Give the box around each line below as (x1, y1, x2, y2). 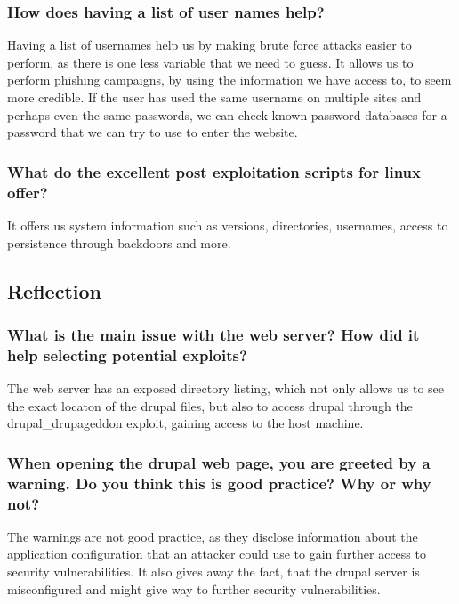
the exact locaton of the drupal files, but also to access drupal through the (7, 396, 413, 415)
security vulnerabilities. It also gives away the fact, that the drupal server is (7, 562, 420, 581)
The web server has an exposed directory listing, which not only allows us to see (7, 379, 445, 398)
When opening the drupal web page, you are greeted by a (7, 451, 431, 473)
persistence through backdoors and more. (7, 233, 231, 252)
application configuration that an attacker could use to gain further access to (7, 544, 426, 563)
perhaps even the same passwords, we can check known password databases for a (7, 105, 447, 124)
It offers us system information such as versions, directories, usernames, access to (7, 215, 448, 234)
